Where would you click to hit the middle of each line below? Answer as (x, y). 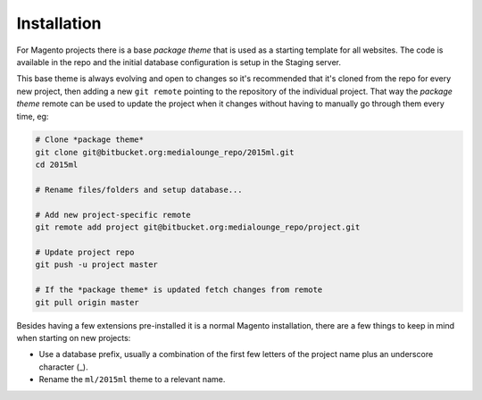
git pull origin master (87, 302)
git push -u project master (96, 265)
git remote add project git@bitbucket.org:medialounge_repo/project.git (198, 227)
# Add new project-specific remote (113, 215)
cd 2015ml (57, 165)
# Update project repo (85, 252)
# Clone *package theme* (90, 140)
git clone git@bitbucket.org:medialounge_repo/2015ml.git (165, 152)
